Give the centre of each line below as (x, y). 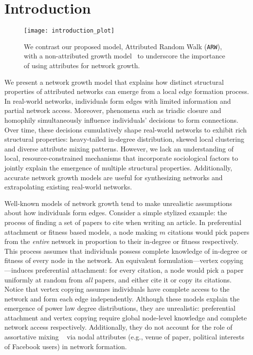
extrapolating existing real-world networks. (68, 187)
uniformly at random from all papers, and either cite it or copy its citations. (118, 279)
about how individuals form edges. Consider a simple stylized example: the (116, 213)
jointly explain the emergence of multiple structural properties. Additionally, (118, 167)
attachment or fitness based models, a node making (81, 232)
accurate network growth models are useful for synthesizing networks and (114, 177)
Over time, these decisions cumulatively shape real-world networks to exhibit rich (126, 129)
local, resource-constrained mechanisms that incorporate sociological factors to (121, 158)
